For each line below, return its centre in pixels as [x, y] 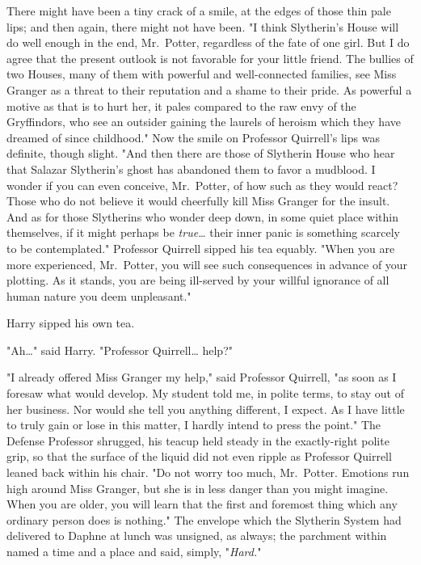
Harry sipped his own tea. [71, 323]
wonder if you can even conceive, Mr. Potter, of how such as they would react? [202, 185]
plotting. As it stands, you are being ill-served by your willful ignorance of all [198, 280]
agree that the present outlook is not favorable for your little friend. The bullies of [210, 58]
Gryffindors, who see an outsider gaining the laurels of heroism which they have [204, 122]
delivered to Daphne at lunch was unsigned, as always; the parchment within [197, 535]
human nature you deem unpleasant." [99, 295]
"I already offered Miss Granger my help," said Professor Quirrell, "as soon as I [202, 377]
